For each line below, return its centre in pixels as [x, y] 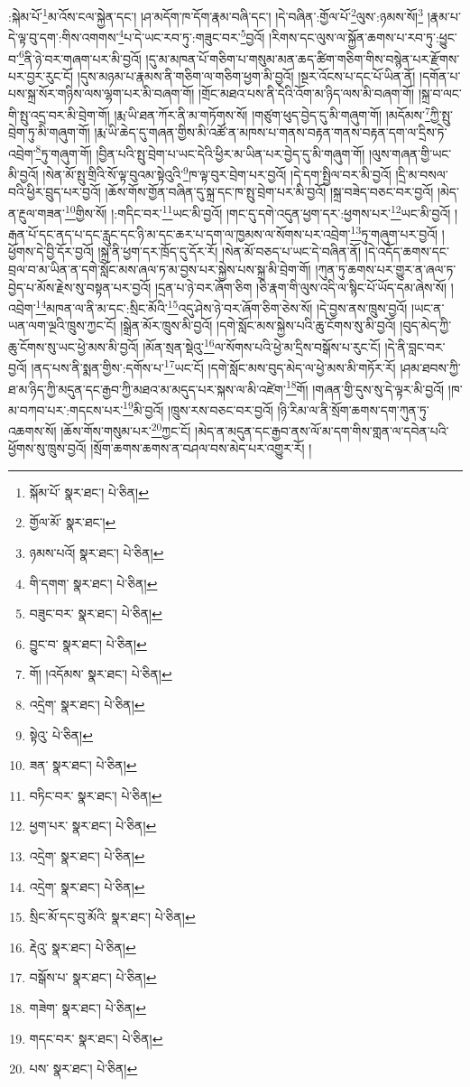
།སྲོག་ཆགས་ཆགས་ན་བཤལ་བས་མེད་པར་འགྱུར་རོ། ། [201, 448]
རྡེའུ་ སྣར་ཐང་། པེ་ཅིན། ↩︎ [83, 947]
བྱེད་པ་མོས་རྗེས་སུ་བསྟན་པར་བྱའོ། [80, 287]
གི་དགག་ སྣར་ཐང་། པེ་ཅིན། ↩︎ [93, 583]
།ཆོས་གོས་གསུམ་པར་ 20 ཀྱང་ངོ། [126, 429]
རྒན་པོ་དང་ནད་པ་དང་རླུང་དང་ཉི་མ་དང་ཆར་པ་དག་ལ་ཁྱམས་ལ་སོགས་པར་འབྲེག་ [180, 233]
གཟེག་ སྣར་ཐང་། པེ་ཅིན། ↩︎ [88, 1007]
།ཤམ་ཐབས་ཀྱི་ [430, 367]
